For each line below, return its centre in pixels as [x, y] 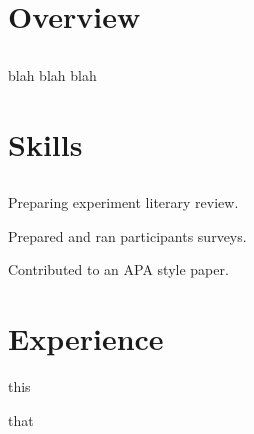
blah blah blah [52, 74]
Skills [45, 143]
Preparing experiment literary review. [123, 202]
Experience [86, 338]
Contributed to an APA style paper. [118, 269]
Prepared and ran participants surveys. [127, 235]
